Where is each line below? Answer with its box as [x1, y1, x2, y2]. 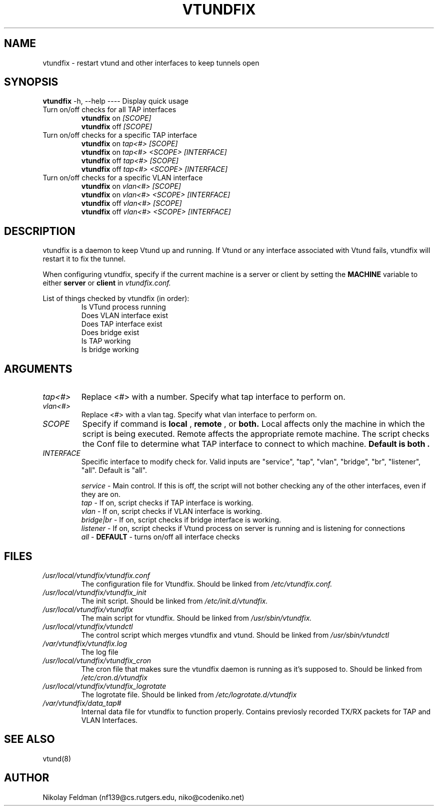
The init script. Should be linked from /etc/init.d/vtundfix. [81, 596, 268, 605]
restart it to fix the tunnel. [42, 254, 126, 263]
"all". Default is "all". [81, 466, 147, 475]
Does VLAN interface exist [81, 311, 168, 320]
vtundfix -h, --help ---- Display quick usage [42, 97, 189, 106]
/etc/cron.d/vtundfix [81, 673, 147, 682]
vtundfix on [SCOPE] [81, 114, 151, 123]
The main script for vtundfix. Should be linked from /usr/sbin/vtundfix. [81, 613, 312, 622]
